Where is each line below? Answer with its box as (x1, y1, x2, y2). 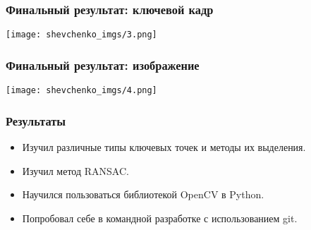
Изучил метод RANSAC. (22, 163, 129, 178)
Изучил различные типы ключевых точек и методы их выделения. (22, 139, 306, 154)
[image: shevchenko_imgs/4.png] (6, 85, 157, 96)
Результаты (6, 111, 66, 129)
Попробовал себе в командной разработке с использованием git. (22, 210, 298, 225)
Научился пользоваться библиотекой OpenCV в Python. (22, 187, 264, 202)
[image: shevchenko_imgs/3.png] (6, 30, 157, 40)
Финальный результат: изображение (6, 56, 200, 73)
